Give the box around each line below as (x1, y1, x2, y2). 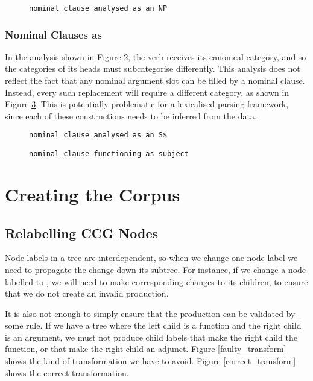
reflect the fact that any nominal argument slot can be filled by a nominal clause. (5, 74, 305, 87)
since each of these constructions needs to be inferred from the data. (5, 109, 257, 122)
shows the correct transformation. (5, 366, 129, 379)
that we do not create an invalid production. (5, 287, 169, 300)
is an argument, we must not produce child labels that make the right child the (5, 330, 297, 343)
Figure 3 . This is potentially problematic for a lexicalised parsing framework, (5, 98, 289, 110)
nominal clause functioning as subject (29, 150, 189, 159)
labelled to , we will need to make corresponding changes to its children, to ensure (5, 275, 308, 288)
